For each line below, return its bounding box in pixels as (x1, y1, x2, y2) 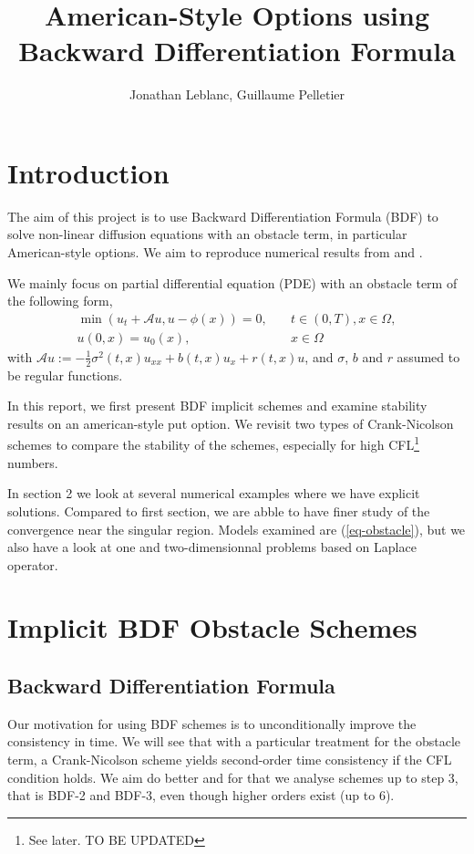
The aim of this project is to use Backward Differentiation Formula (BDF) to (7, 206, 438, 225)
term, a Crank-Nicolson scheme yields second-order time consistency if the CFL (7, 750, 452, 769)
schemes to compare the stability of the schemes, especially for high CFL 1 (7, 432, 419, 454)
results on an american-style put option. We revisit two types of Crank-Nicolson (7, 413, 454, 432)
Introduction (7, 153, 170, 191)
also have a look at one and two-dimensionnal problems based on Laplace (7, 537, 417, 557)
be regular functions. (7, 365, 123, 384)
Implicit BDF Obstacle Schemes (7, 609, 417, 646)
